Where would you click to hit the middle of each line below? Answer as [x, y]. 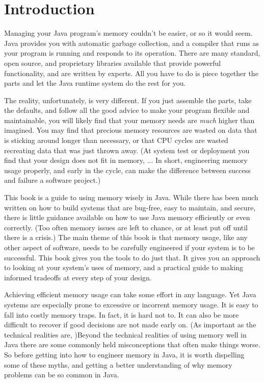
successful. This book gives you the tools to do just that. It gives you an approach [132, 257]
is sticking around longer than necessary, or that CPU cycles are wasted [116, 140]
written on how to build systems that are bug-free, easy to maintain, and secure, [130, 207]
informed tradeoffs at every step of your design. [78, 277]
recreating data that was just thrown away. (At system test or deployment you [127, 150]
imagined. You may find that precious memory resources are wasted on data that [131, 130]
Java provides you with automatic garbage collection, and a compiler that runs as [131, 43]
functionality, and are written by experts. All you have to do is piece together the [131, 73]
